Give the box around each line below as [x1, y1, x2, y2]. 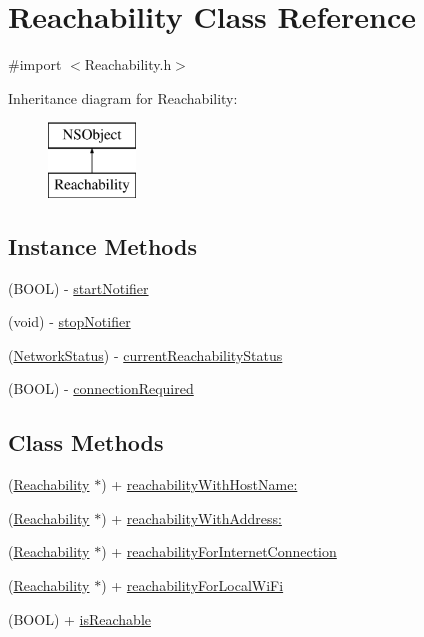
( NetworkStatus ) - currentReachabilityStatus [8, 344, 283, 365]
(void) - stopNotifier [8, 311, 131, 332]
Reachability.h [84, 54, 172, 75]
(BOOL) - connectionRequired [8, 378, 194, 399]
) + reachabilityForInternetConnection [101, 541, 337, 562]
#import [8, 54, 62, 75]
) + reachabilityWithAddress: [101, 507, 282, 528]
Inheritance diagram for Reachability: [8, 87, 238, 108]
